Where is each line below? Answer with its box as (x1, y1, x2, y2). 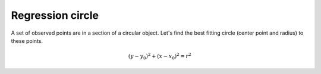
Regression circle (11, 9, 99, 22)
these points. (11, 37, 43, 44)
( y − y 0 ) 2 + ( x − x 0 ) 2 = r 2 (128, 52, 191, 61)
